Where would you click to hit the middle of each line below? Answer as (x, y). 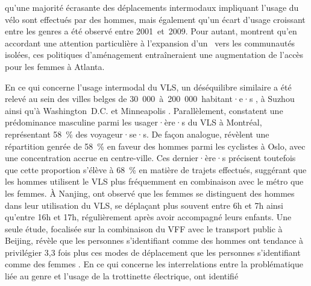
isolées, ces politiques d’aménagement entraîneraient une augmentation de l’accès (154, 55)
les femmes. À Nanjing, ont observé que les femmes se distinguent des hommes (150, 193)
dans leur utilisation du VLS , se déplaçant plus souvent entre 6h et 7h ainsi (144, 205)
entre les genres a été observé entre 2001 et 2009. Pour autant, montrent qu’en (151, 31)
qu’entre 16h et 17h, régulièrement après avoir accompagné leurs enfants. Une (148, 217)
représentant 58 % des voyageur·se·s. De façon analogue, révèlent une (137, 134)
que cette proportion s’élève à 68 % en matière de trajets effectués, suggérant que (156, 169)
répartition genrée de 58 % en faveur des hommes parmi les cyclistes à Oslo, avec (155, 146)
